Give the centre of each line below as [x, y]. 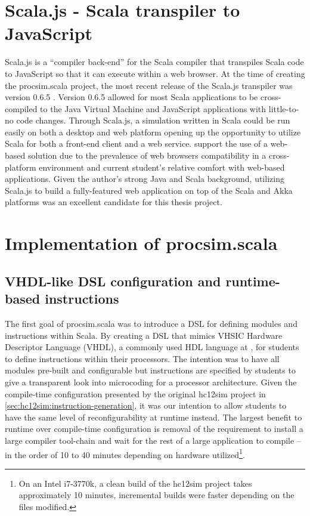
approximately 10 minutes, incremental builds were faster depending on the [156, 495]
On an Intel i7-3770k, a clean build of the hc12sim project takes [135, 483]
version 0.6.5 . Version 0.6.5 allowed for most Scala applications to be [131, 97]
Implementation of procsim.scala [141, 243]
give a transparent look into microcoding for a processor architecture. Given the [151, 381]
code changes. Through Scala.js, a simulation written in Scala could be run [153, 120]
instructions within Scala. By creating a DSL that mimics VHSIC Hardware [144, 335]
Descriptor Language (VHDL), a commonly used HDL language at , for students [152, 347]
